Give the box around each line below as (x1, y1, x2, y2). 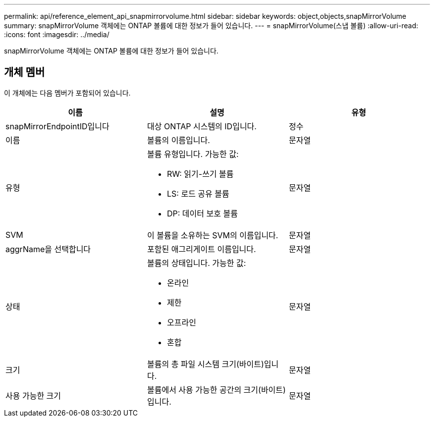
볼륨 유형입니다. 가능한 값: (147, 149, 239, 159)
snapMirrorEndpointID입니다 (5, 121, 109, 131)
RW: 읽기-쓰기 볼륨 (166, 168, 234, 179)
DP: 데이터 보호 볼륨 (166, 208, 238, 218)
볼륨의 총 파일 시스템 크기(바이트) (147, 359, 264, 369)
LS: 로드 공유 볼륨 (166, 188, 229, 199)
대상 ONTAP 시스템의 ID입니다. (147, 121, 257, 131)
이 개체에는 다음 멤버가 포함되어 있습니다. (4, 88, 131, 97)
